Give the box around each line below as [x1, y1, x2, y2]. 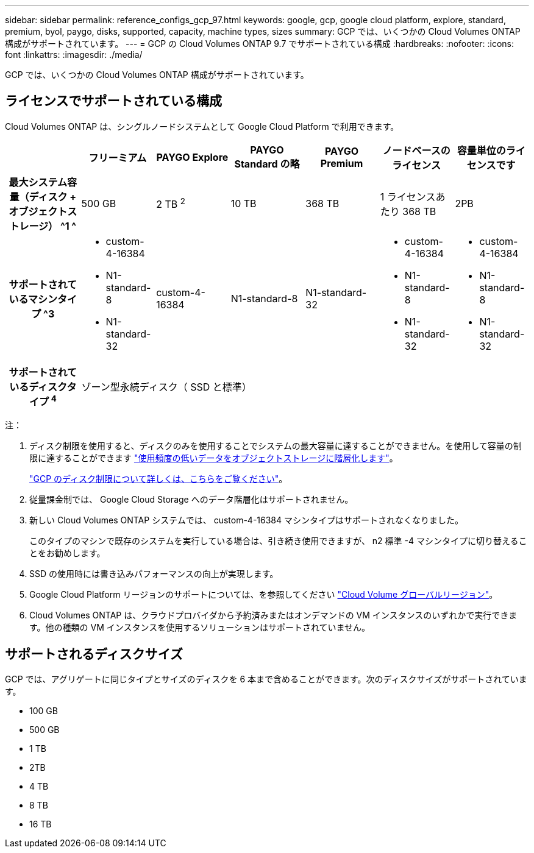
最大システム [9, 175, 68, 188]
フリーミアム [88, 151, 147, 164]
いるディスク [9, 380, 67, 393]
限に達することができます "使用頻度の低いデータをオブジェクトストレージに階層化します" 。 [29, 453, 398, 464]
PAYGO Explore [156, 150, 229, 163]
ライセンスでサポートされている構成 [5, 93, 222, 109]
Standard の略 [234, 157, 300, 170]
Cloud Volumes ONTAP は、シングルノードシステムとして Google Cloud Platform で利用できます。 [5, 121, 399, 132]
